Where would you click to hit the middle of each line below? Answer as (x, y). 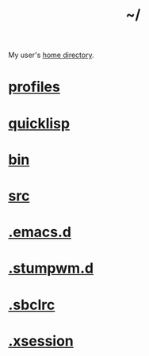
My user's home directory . (51, 55)
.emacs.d (40, 232)
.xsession (41, 341)
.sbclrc (32, 305)
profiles (34, 87)
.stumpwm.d (51, 268)
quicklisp (39, 123)
